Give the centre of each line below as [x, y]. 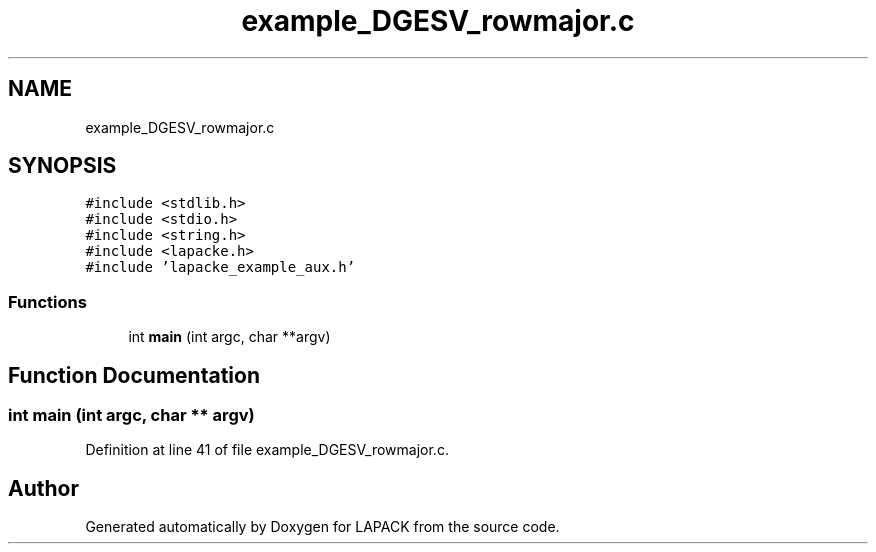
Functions [47, 301]
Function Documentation [134, 375]
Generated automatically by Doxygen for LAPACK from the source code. [322, 527]
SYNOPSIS [62, 166]
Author [43, 488]
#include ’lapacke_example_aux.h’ [220, 267]
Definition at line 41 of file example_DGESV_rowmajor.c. [267, 450]
